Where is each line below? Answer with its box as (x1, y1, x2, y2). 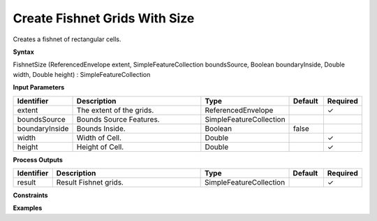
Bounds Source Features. (76, 114, 160, 124)
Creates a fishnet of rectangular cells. (13, 35, 121, 43)
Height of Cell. (76, 142, 124, 152)
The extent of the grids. (76, 105, 154, 115)
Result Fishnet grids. (56, 177, 124, 187)
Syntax (13, 48, 34, 56)
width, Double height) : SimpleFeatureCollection (13, 70, 151, 78)
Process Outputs (13, 155, 63, 164)
